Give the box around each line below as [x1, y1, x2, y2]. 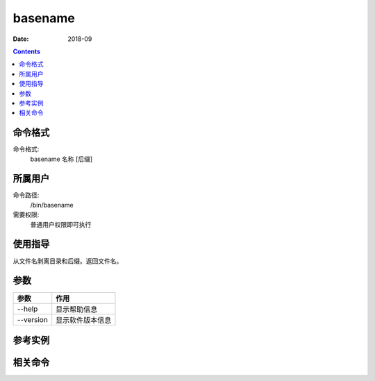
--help [17, 304, 38, 314]
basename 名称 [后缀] [30, 155, 93, 163]
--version [17, 315, 48, 325]
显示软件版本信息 [56, 316, 112, 325]
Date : [12, 35, 29, 43]
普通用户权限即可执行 [30, 220, 92, 228]
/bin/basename [30, 201, 74, 209]
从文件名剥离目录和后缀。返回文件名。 [12, 257, 123, 265]
